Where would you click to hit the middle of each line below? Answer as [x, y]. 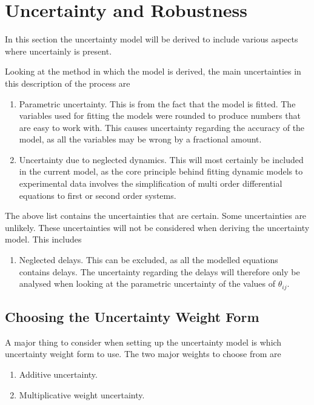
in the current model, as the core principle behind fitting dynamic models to [161, 171]
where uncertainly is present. [58, 51]
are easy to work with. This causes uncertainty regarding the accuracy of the [162, 127]
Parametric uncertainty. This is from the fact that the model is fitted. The [157, 103]
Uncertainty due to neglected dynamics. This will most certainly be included [161, 159]
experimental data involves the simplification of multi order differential [151, 183]
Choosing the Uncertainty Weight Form [132, 317]
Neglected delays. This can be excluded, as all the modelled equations [149, 260]
